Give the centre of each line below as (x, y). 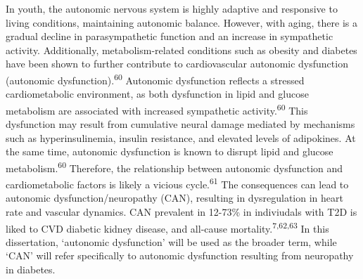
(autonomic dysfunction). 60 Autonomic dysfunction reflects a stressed (155, 79)
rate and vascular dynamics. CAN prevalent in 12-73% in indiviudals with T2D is (181, 211)
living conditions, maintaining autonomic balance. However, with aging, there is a (181, 22)
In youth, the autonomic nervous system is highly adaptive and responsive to (172, 8)
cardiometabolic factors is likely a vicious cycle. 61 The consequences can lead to (177, 183)
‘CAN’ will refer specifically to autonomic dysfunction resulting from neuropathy (180, 255)
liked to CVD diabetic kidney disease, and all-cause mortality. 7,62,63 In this (167, 227)
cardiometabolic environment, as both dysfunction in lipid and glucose (157, 94)
